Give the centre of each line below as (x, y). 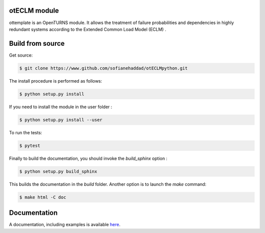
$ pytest (30, 146)
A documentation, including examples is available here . (65, 225)
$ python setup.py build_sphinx (58, 171)
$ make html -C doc (43, 197)
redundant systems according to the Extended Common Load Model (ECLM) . (88, 29)
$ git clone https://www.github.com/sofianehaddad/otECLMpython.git (104, 68)
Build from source (37, 44)
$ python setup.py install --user (61, 120)
